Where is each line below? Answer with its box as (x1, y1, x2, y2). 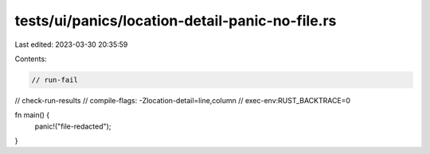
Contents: (14, 54, 47, 64)
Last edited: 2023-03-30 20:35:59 (14, 40, 128, 49)
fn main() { (14, 110, 50, 120)
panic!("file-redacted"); (34, 121, 111, 131)
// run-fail (31, 75, 79, 84)
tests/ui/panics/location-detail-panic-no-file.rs (14, 12, 337, 29)
